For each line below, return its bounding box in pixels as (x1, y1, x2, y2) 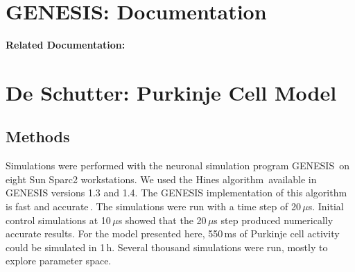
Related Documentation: (6, 37, 125, 52)
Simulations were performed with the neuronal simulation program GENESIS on (6, 158, 349, 173)
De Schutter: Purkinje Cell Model (6, 78, 337, 106)
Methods (6, 126, 70, 147)
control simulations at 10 (6, 212, 111, 227)
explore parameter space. (6, 253, 112, 268)
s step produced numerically (214, 212, 334, 227)
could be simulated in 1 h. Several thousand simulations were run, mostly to (6, 239, 328, 254)
